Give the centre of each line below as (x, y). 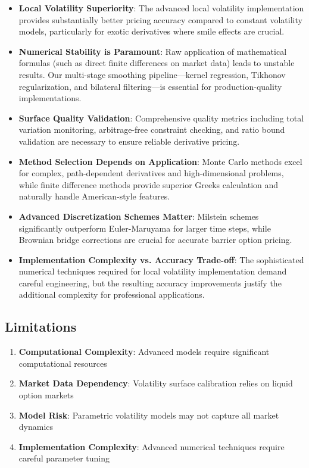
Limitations (41, 327)
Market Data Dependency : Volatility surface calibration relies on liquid (156, 383)
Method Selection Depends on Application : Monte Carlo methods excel (160, 161)
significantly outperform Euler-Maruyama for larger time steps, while (145, 228)
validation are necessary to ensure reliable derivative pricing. (129, 141)
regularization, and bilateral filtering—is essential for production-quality (150, 86)
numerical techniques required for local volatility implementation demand (153, 271)
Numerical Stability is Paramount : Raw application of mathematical (153, 51)
